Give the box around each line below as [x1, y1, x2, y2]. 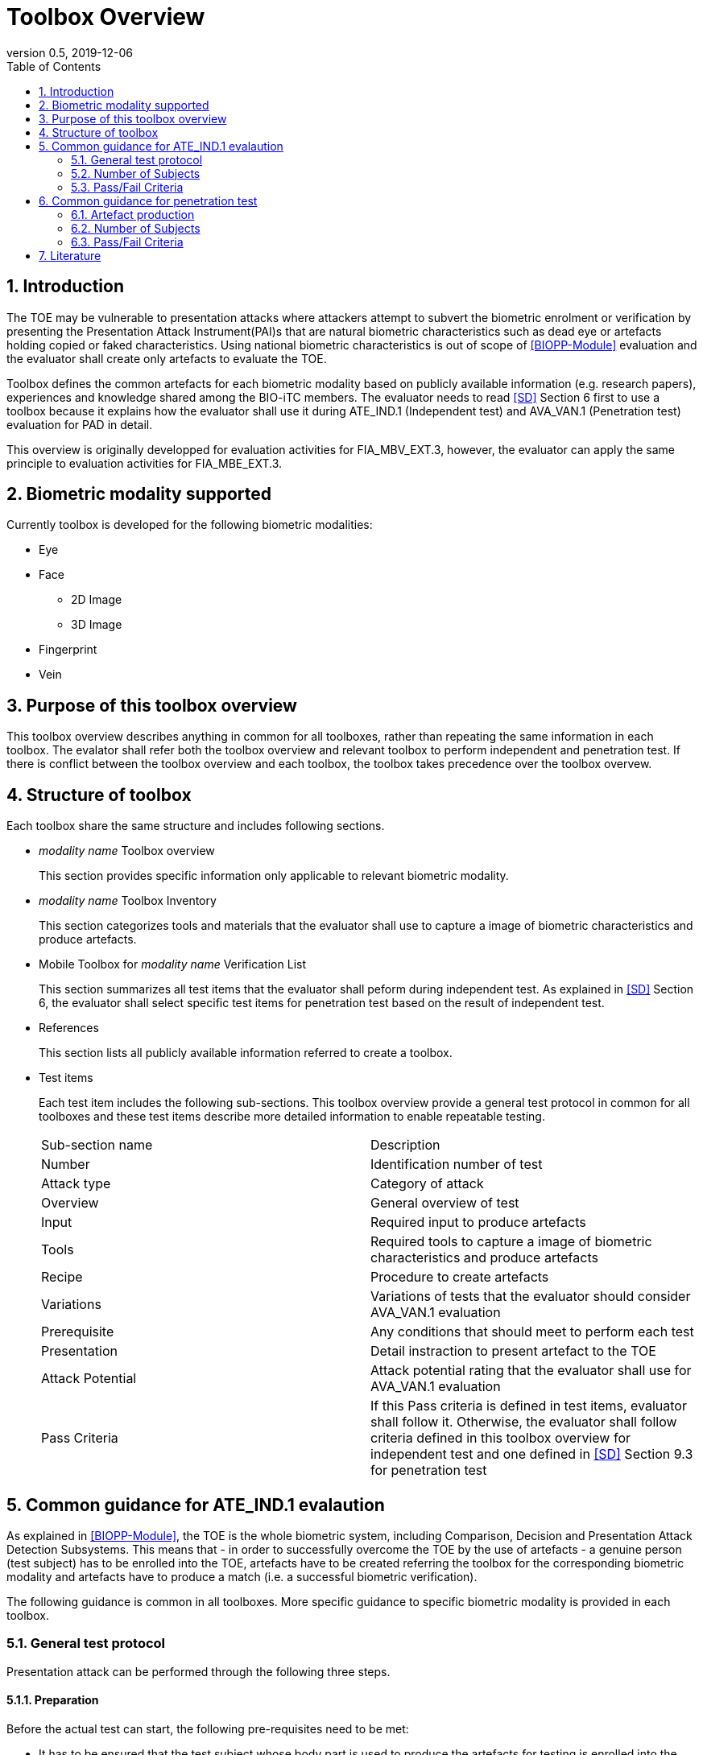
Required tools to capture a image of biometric [370, 1233, 652, 1250]
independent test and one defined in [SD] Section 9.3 [370, 1446, 693, 1463]
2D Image [71, 593, 122, 607]
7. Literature [39, 248, 101, 262]
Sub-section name [41, 1137, 153, 1154]
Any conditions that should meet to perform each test [370, 1323, 694, 1340]
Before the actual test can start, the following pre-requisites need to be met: [6, 1721, 409, 1736]
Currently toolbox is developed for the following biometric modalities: [6, 518, 373, 532]
